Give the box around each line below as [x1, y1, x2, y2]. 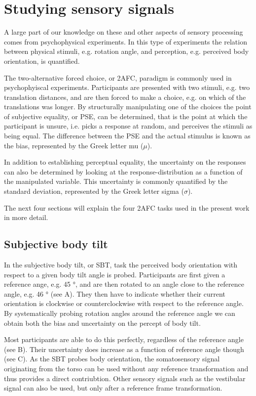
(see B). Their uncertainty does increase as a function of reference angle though [4, 344, 244, 354]
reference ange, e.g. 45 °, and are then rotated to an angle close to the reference [4, 279, 244, 289]
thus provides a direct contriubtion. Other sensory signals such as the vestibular [4, 373, 246, 383]
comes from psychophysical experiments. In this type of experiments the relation [4, 36, 247, 46]
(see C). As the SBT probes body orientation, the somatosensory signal [4, 353, 220, 364]
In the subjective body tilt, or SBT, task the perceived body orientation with [4, 260, 238, 270]
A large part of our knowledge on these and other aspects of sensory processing [4, 27, 243, 37]
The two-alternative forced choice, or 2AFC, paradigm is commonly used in [4, 72, 232, 83]
